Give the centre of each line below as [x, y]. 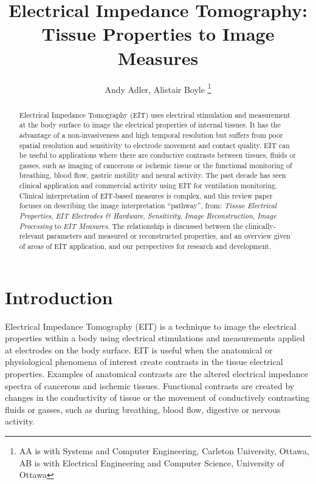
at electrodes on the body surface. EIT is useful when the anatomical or [139, 349]
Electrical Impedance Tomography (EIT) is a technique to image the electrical [151, 326]
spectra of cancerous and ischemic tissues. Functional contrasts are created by [150, 385]
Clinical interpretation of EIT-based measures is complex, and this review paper [146, 195]
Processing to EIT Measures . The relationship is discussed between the [131, 226]
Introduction [59, 297]
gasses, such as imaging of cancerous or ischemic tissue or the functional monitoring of [156, 165]
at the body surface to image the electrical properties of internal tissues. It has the [150, 125]
